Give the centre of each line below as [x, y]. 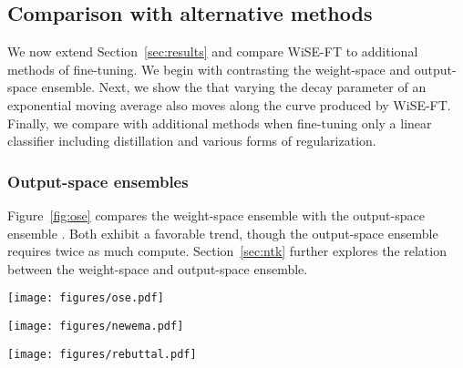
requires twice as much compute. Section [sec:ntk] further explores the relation [227, 251]
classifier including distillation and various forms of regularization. [192, 141]
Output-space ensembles [98, 181]
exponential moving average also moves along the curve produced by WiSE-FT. [229, 104]
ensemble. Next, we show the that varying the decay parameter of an [234, 87]
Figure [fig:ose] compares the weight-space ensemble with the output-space [216, 215]
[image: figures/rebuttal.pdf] [102, 354]
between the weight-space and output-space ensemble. [158, 268]
